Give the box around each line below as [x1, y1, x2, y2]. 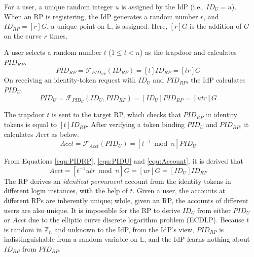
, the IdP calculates [186, 75, 246, 85]
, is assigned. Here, [111, 21, 168, 31]
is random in [4, 224, 42, 234]
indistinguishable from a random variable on [4, 234, 138, 244]
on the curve [4, 30, 42, 41]
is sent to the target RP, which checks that [51, 109, 181, 120]
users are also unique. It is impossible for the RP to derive [4, 205, 181, 215]
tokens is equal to [4, 119, 57, 129]
